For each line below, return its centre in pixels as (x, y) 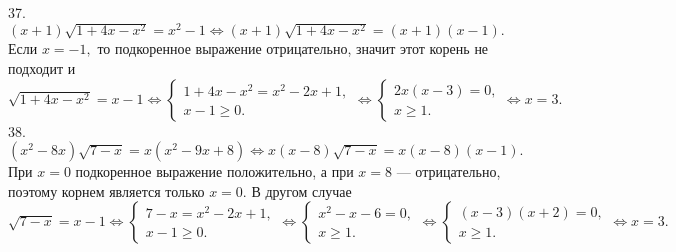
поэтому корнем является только (106, 190)
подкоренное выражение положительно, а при (214, 171)
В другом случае (301, 190)
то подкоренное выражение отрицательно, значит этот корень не (293, 48)
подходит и (42, 68)
